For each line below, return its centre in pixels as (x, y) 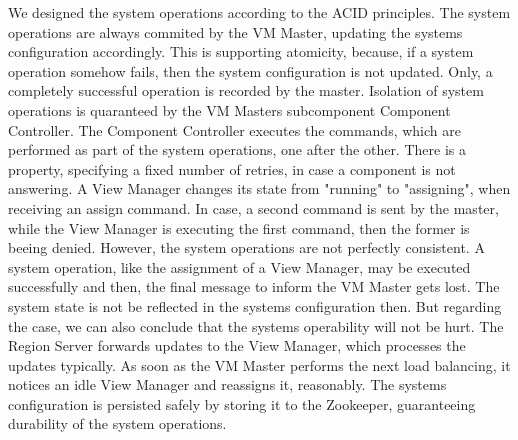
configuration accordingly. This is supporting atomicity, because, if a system (241, 51)
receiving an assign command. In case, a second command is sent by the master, (253, 207)
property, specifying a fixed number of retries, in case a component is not (232, 168)
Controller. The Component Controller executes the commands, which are (234, 129)
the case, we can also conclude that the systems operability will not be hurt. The (256, 325)
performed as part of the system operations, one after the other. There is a (237, 149)
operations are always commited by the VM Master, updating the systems (235, 31)
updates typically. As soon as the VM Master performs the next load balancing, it (259, 364)
